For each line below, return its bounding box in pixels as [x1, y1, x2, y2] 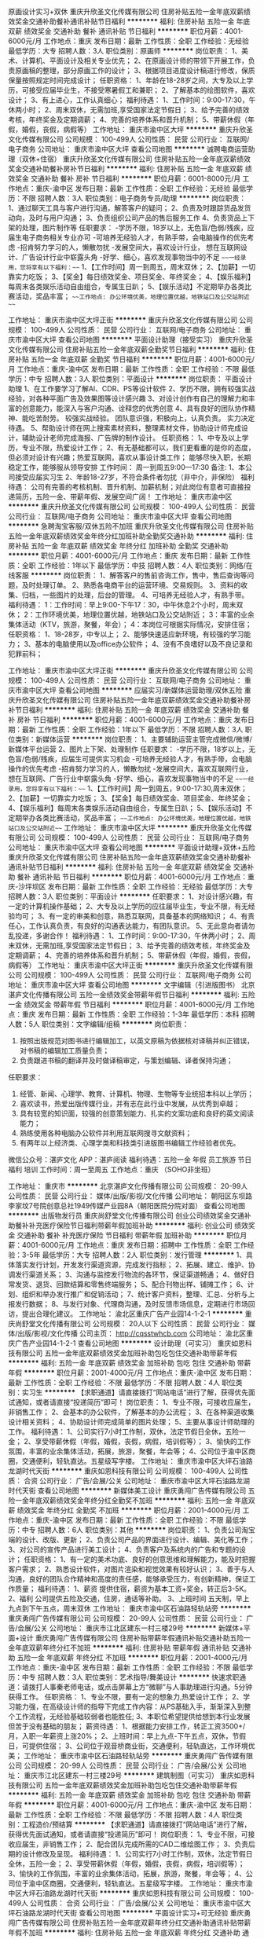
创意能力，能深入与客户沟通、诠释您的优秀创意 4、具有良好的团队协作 [21, 404, 249, 412]
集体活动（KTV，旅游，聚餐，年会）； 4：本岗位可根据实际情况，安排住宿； [8, 620, 253, 629]
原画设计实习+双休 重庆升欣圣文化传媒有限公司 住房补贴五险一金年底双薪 [8, 7, 244, 16]
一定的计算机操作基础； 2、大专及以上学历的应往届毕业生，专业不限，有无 [8, 902, 249, 911]
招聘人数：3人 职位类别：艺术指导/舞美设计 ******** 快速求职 [37, 1673, 240, 1681]
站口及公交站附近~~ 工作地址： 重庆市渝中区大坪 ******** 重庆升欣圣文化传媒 [8, 823, 252, 832]
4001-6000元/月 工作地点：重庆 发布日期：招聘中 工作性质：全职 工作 [21, 1241, 247, 1249]
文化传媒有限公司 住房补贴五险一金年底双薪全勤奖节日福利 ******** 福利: [8, 345, 247, 354]
